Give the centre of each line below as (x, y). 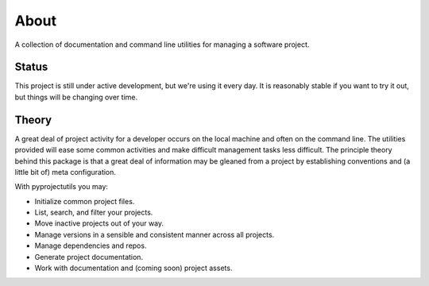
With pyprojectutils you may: (62, 187)
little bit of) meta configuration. (66, 172)
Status (31, 67)
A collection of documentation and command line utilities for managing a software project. (162, 44)
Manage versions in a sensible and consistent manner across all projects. (155, 234)
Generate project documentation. (89, 257)
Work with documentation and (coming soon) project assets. (133, 268)
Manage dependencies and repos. (91, 245)
